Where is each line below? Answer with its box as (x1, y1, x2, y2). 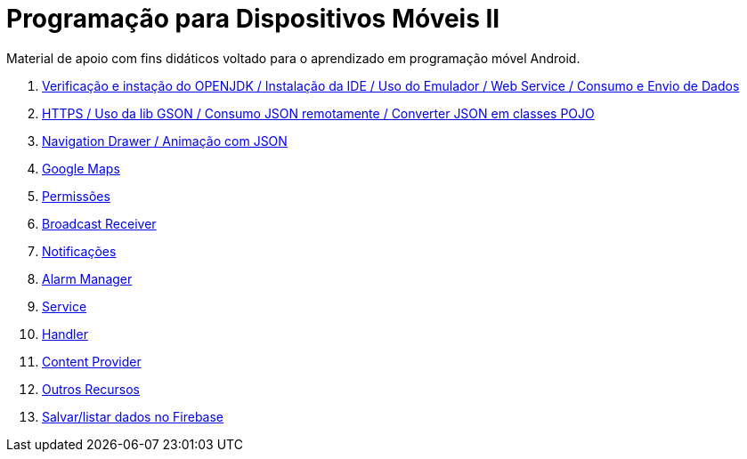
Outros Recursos (42, 381, 141, 397)
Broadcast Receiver (42, 215, 157, 231)
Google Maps (42, 160, 120, 176)
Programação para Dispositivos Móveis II (6, 4, 500, 34)
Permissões (42, 188, 110, 204)
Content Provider (42, 353, 142, 369)
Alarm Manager (42, 270, 133, 286)
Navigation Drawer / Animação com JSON (42, 133, 288, 149)
